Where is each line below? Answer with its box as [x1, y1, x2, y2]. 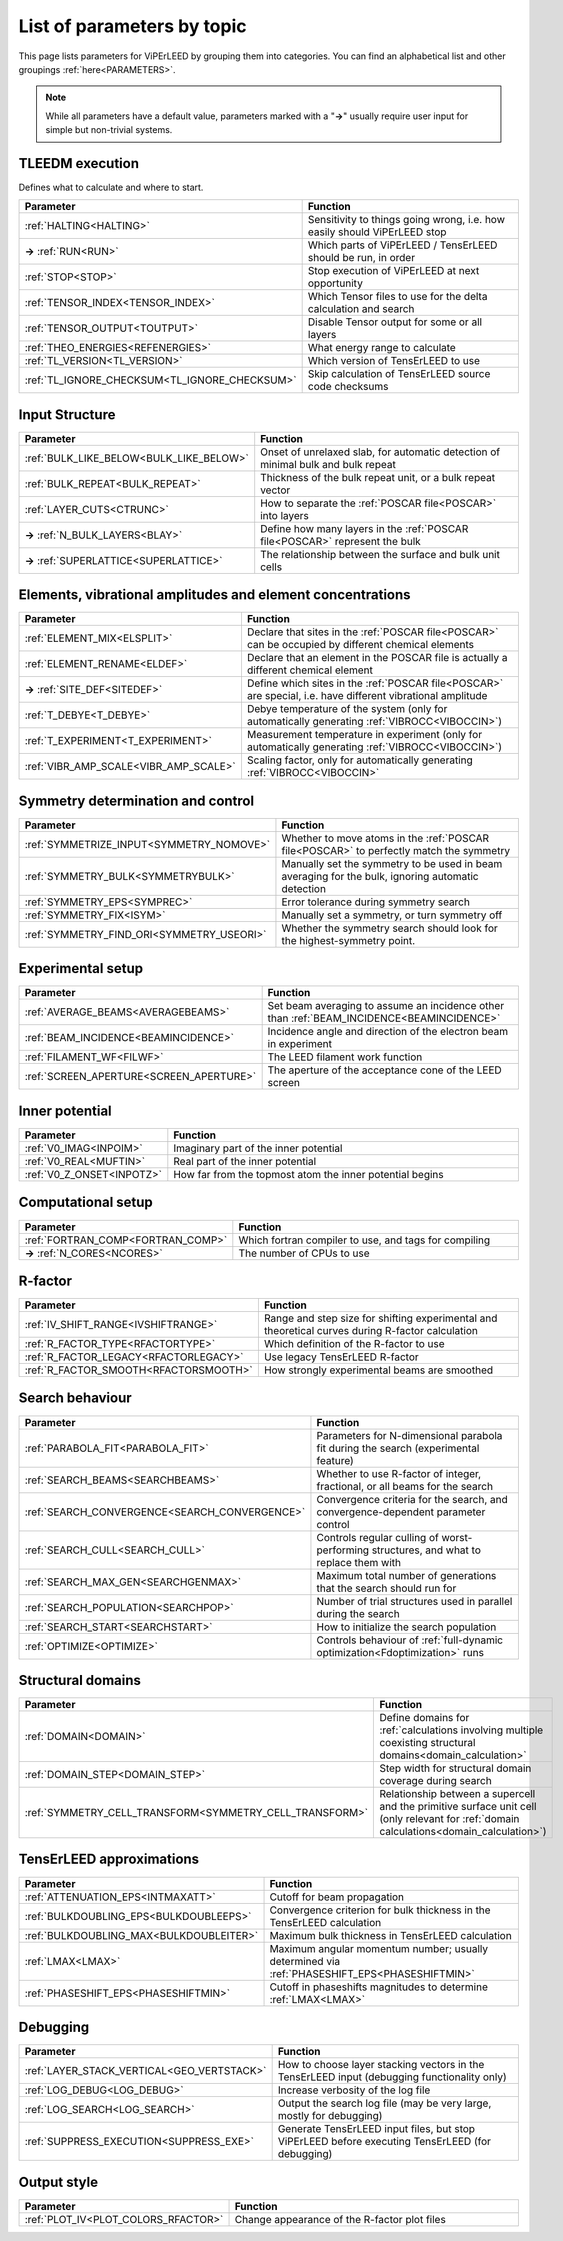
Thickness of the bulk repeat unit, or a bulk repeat [260, 470, 495, 484]
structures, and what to [371, 1543, 482, 1557]
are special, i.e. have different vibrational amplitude [246, 689, 488, 703]
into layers [260, 508, 310, 522]
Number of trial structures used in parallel [316, 1594, 513, 1608]
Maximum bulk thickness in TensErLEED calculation [269, 1928, 512, 1942]
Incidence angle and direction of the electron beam [267, 1025, 509, 1039]
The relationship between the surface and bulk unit [260, 547, 500, 561]
